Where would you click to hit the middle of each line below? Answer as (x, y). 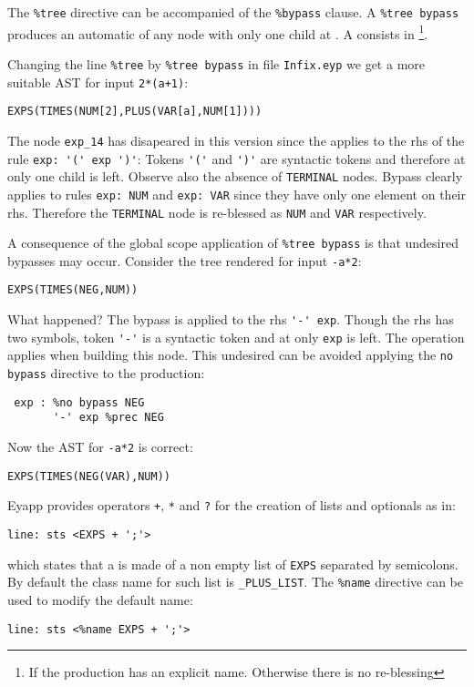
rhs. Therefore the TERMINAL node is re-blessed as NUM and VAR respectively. (217, 212)
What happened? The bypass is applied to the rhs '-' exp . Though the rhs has (231, 319)
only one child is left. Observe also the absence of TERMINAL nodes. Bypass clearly (235, 176)
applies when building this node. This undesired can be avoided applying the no (231, 355)
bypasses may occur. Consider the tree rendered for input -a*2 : (185, 260)
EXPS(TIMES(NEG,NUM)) (73, 290)
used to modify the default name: (100, 600)
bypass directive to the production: (106, 373)
